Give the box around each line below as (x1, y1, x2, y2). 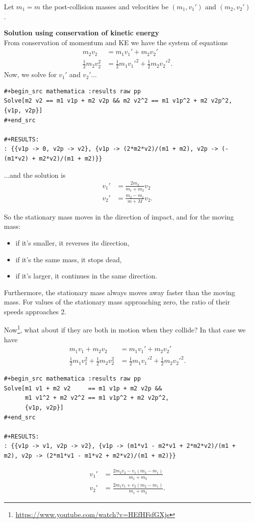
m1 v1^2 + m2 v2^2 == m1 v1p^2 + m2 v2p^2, (25, 394, 169, 402)
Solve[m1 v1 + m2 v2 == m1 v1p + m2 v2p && (4, 385, 162, 392)
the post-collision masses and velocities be (42, 1, 169, 11)
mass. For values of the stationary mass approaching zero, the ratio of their (4, 297, 230, 307)
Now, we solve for (4, 69, 57, 80)
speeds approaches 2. (4, 306, 67, 316)
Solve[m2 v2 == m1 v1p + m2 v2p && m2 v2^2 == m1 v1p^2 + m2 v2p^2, (4, 97, 232, 105)
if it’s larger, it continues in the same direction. (15, 271, 157, 281)
